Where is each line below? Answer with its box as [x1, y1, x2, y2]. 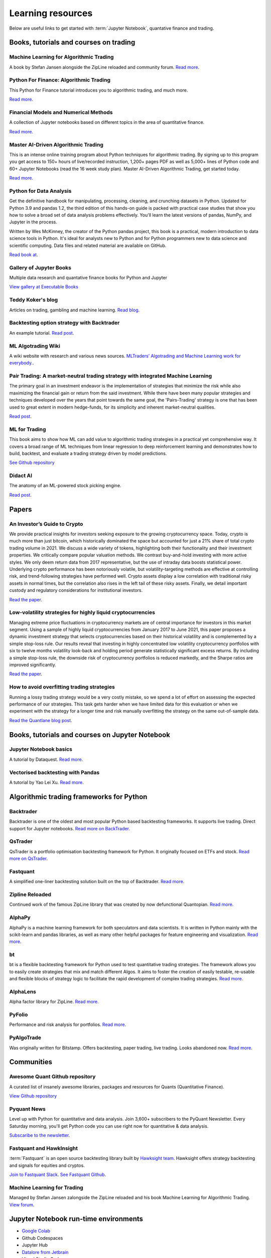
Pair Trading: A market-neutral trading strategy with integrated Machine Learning [9, 372, 212, 379]
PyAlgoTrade [9, 1034, 42, 1041]
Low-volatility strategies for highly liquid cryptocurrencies [9, 609, 156, 616]
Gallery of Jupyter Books [9, 264, 71, 271]
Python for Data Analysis [9, 187, 72, 194]
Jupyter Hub [22, 1242, 48, 1248]
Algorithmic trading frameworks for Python [9, 793, 148, 801]
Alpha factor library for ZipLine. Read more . [9, 999, 99, 1005]
